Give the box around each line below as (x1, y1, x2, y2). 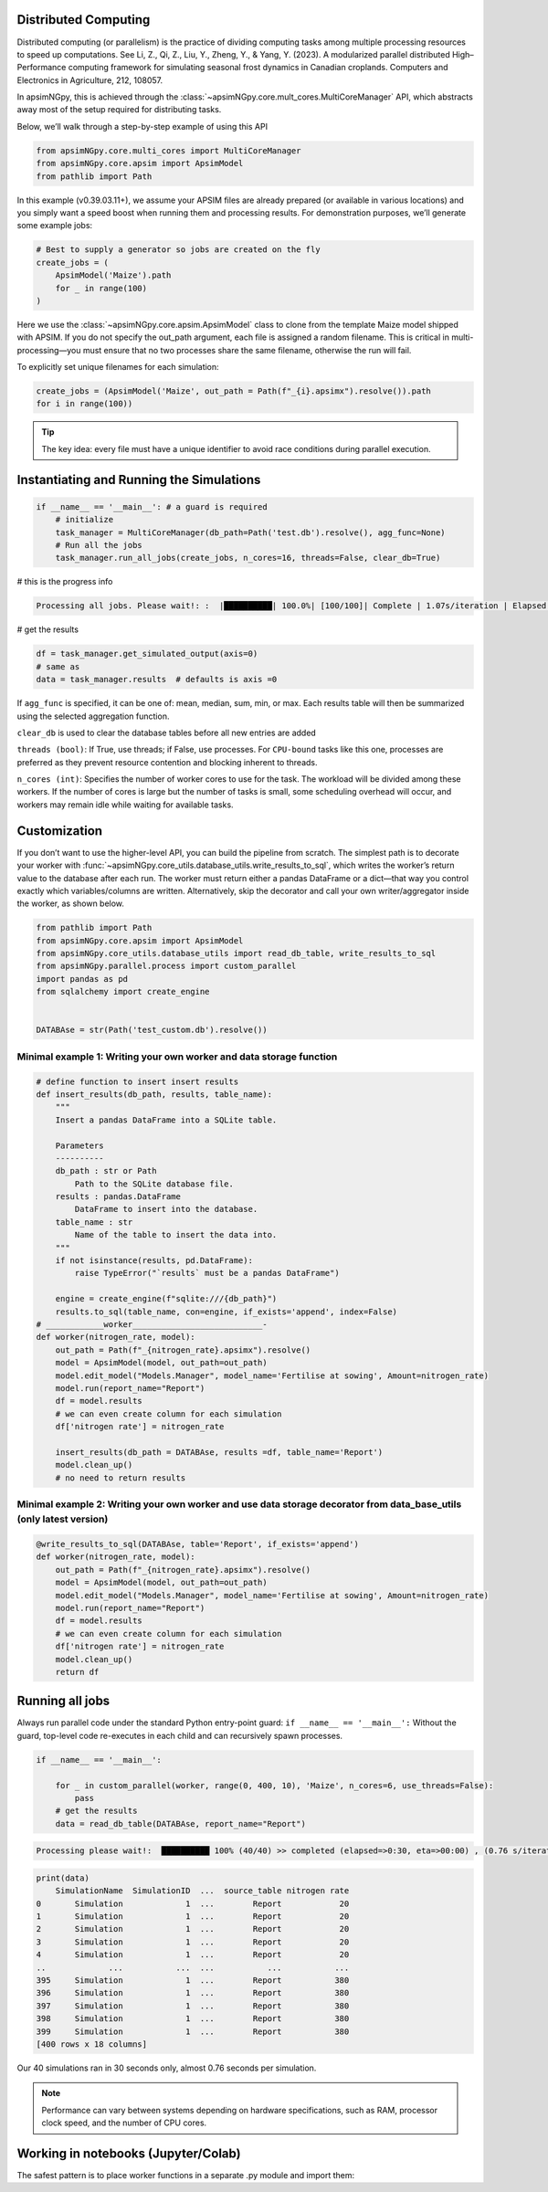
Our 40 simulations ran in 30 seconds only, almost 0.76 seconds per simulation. (16, 2062, 317, 2073)
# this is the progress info (16, 576, 113, 587)
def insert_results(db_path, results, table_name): (36, 1089, 273, 1100)
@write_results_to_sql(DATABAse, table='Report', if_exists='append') (36, 1539, 360, 1549)
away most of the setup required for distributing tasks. (16, 104, 222, 115)
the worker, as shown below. (16, 898, 125, 909)
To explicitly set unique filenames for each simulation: (16, 362, 219, 373)
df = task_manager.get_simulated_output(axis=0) (36, 648, 258, 659)
